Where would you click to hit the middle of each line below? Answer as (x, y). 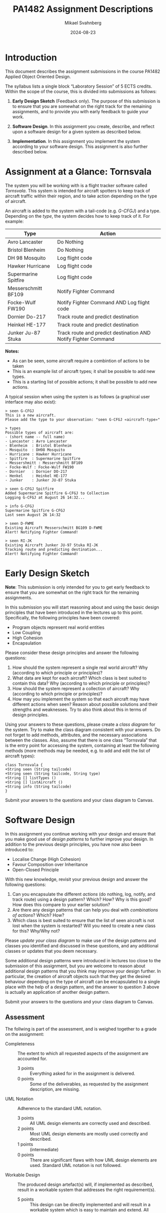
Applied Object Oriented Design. (38, 76)
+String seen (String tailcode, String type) (53, 773)
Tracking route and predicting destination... (54, 549)
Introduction (31, 57)
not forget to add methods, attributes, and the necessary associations (76, 735)
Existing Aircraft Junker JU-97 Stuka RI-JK (52, 545)
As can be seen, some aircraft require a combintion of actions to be (81, 361)
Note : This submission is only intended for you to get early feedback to (77, 587)
